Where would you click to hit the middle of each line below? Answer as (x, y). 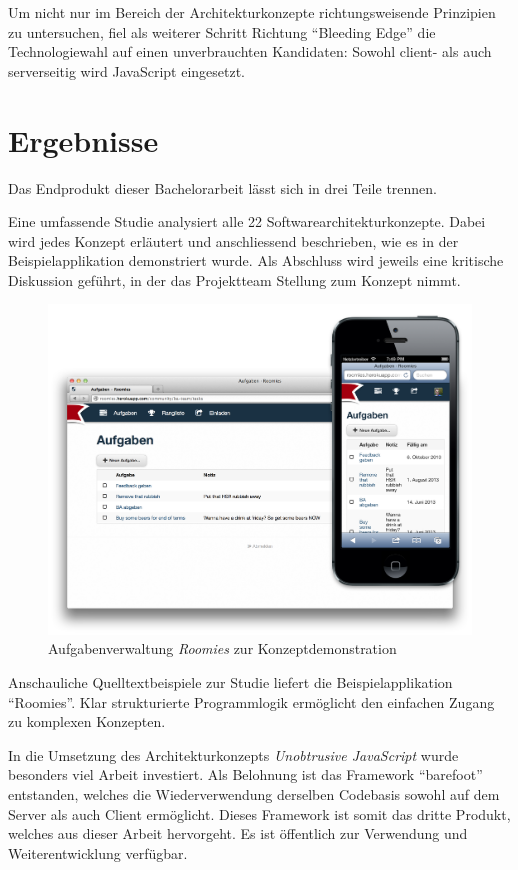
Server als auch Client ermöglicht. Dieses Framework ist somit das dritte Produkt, (259, 813)
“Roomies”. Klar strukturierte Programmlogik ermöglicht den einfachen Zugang (251, 701)
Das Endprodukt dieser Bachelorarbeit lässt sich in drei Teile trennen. (223, 187)
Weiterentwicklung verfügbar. (98, 852)
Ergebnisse (83, 139)
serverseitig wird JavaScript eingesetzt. (127, 70)
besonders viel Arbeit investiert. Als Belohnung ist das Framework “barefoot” (245, 774)
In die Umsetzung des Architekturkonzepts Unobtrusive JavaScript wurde (233, 754)
